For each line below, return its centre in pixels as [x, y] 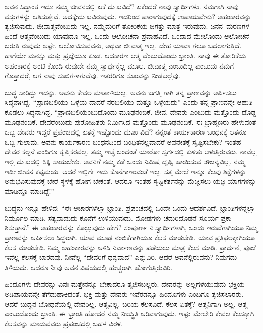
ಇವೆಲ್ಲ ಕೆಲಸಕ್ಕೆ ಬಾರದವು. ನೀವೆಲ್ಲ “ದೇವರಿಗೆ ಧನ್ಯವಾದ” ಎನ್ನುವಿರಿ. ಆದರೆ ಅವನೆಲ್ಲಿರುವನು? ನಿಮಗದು [121, 257]
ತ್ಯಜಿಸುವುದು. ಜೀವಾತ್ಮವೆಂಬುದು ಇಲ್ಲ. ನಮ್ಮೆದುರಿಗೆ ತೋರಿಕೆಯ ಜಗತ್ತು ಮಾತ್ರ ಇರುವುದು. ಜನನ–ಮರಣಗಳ [127, 26]
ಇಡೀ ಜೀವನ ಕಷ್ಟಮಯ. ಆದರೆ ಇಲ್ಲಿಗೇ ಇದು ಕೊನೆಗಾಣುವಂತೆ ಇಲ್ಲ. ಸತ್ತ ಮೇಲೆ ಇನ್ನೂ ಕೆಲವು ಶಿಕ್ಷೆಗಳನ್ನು [125, 171]
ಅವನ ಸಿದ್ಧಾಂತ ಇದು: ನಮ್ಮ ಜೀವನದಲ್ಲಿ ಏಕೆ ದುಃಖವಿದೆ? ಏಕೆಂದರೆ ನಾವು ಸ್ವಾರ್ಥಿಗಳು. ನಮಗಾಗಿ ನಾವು [122, 6]
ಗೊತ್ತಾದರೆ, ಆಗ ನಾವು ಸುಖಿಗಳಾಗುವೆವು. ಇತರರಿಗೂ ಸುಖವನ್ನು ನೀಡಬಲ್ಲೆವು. [92, 75]
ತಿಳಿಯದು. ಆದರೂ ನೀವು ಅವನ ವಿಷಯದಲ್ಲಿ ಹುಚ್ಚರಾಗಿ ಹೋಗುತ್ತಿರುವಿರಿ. [89, 267]
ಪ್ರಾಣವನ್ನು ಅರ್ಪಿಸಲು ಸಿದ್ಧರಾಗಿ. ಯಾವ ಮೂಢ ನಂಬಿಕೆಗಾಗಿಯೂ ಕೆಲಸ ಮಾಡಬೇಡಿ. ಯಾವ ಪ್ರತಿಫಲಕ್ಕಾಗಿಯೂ [130, 238]
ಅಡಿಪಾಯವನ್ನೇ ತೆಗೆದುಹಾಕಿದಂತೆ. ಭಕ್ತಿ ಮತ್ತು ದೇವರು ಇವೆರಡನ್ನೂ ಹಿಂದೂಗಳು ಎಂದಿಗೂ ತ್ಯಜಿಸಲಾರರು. [124, 294]
